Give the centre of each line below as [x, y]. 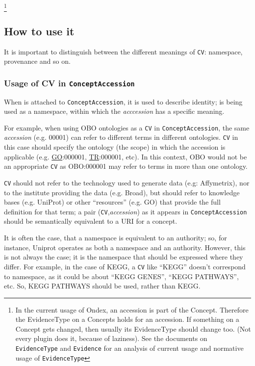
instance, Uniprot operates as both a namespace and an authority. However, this [125, 247]
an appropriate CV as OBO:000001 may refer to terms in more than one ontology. [126, 166]
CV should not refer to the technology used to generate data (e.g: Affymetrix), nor [127, 182]
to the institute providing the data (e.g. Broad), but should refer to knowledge [122, 192]
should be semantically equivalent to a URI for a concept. [91, 221]
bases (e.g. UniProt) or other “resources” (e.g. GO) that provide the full [112, 202]
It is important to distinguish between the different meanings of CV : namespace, [123, 51]
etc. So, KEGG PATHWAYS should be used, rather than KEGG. [102, 286]
